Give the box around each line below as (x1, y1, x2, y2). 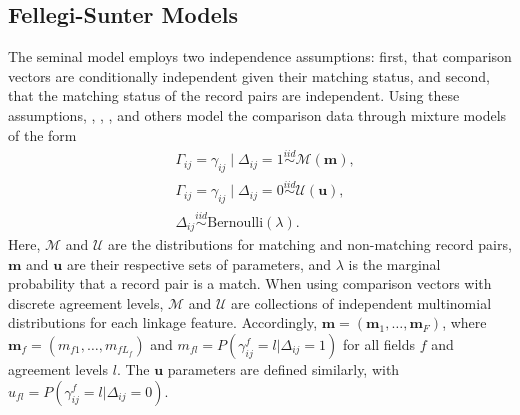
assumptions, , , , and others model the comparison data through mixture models (8, 104, 507, 125)
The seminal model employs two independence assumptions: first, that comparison (8, 46, 512, 67)
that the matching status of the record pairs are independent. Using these (8, 85, 460, 106)
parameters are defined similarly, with (167, 358, 400, 379)
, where (442, 312, 487, 333)
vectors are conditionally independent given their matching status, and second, (8, 65, 490, 86)
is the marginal (348, 253, 441, 274)
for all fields (342, 333, 416, 354)
